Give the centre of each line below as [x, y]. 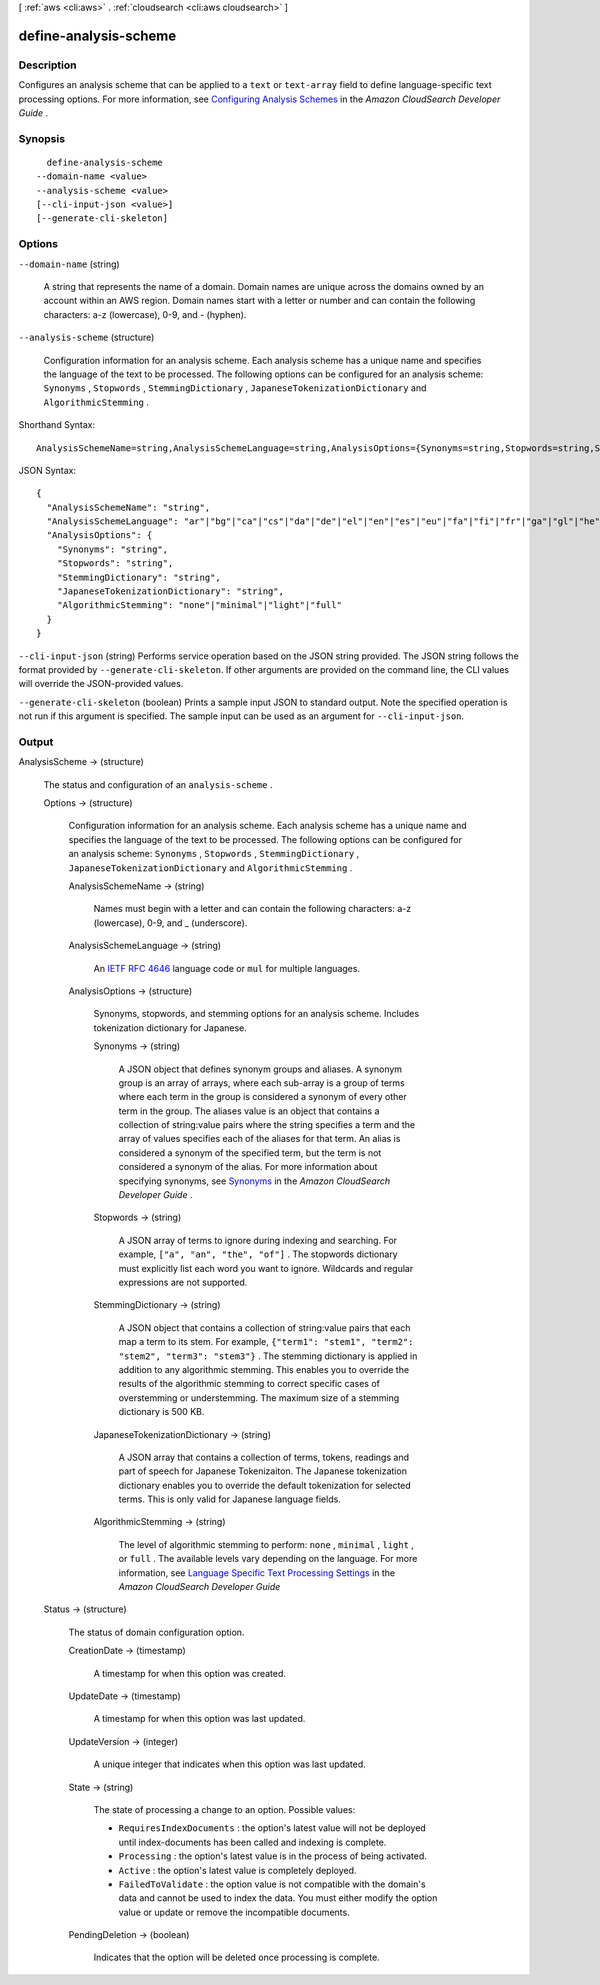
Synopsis [41, 138]
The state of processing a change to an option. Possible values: [224, 1809]
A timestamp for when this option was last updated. [199, 1719]
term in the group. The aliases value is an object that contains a [249, 1111]
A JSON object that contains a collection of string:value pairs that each [264, 1327]
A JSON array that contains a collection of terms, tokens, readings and [264, 1457]
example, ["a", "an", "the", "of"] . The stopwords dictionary [258, 1254]
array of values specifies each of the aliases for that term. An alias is [259, 1139]
